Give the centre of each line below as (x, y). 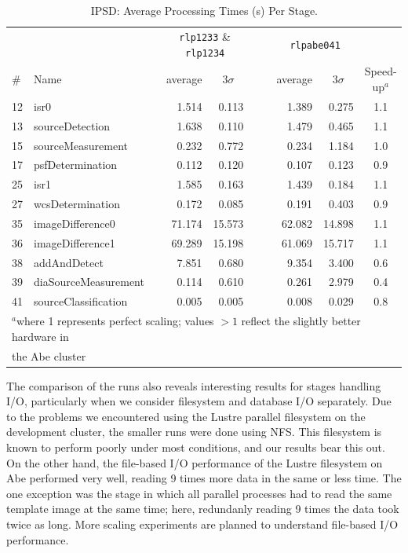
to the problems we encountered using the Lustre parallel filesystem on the (186, 416)
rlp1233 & (205, 36)
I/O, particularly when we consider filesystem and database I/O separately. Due (199, 401)
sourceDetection (72, 125)
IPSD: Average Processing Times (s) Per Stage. (204, 10)
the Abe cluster (49, 355)
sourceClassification (81, 301)
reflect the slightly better (301, 321)
